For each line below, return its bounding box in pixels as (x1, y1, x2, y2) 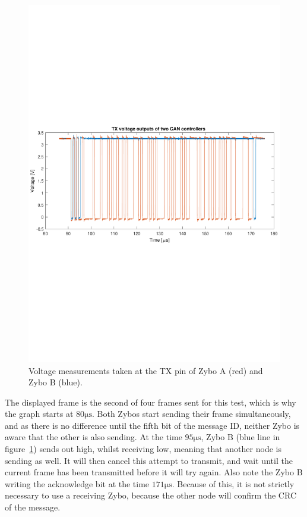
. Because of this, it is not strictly (172, 477, 295, 490)
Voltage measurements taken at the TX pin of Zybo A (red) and (29, 364, 263, 376)
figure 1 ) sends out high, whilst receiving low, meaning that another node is (5, 443, 281, 455)
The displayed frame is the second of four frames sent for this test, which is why (5, 395, 296, 408)
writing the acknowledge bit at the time (5, 477, 150, 490)
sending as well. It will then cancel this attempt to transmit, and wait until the (5, 454, 293, 466)
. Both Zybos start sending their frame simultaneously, (91, 407, 291, 420)
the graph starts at (5, 407, 74, 420)
